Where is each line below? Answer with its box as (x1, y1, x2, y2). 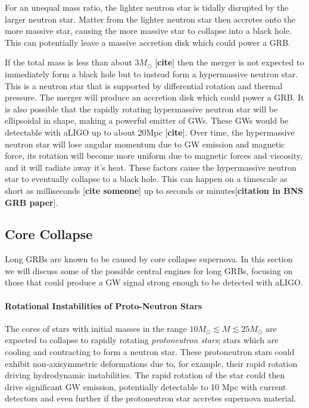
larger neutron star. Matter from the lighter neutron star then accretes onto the (5, 12, 296, 25)
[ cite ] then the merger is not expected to (155, 56, 304, 68)
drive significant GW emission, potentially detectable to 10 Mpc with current (5, 380, 286, 393)
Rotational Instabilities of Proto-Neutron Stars (5, 299, 202, 312)
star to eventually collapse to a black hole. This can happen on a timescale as (5, 172, 288, 185)
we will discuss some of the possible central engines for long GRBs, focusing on (5, 264, 293, 277)
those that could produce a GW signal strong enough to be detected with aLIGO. (5, 276, 303, 288)
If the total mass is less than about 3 (5, 56, 139, 68)
